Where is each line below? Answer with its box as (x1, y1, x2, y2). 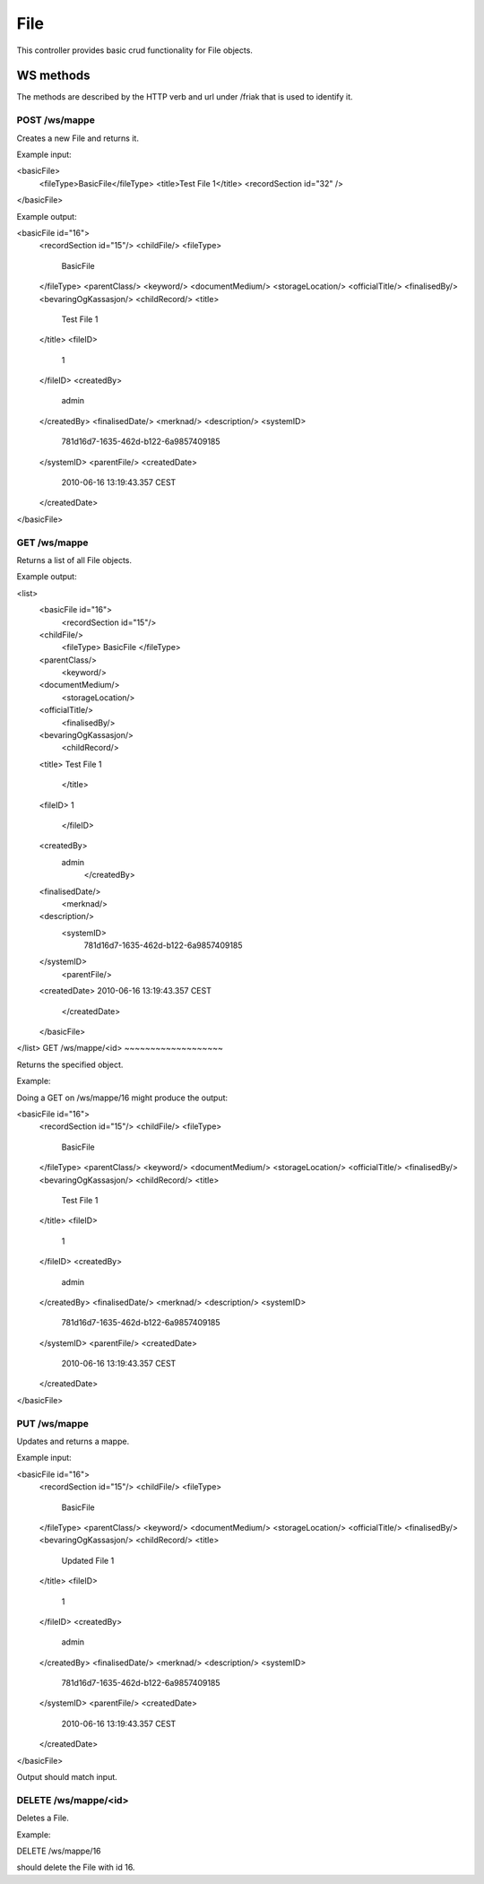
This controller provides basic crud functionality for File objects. (16, 45, 253, 56)
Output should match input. (16, 1772, 118, 1783)
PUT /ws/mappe (16, 1417, 89, 1429)
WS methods (16, 68, 91, 83)
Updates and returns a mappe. (16, 1436, 130, 1446)
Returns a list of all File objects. (16, 554, 133, 565)
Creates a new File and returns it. (16, 133, 139, 143)
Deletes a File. (16, 1812, 69, 1824)
